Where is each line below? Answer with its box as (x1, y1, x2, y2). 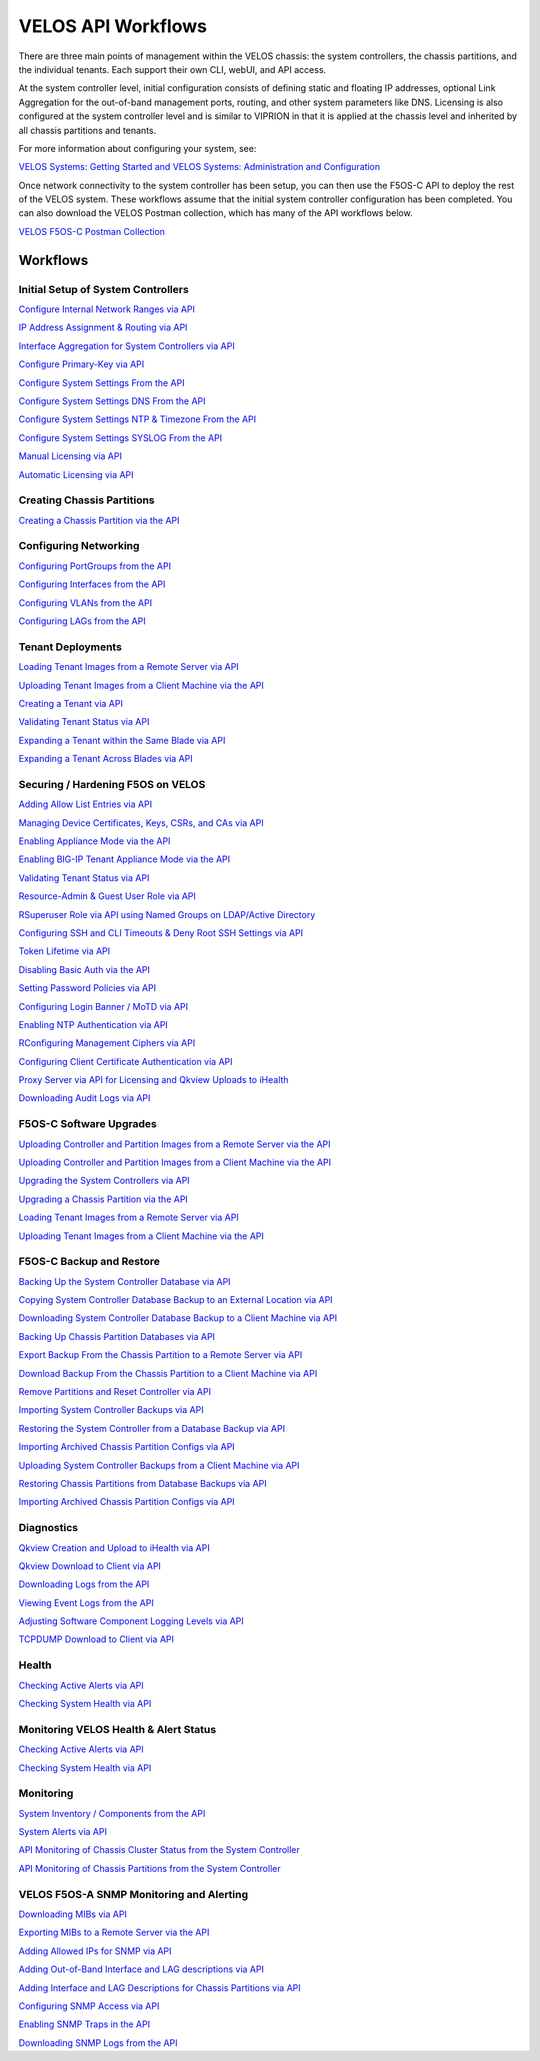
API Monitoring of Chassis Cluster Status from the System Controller (18, 1844, 300, 1856)
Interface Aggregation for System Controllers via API (18, 340, 235, 352)
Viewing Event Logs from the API (18, 1596, 154, 1609)
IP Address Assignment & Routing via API (18, 321, 188, 334)
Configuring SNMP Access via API (18, 2000, 160, 2012)
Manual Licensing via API (18, 450, 122, 462)
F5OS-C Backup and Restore (18, 1255, 160, 1269)
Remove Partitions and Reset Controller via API (18, 1386, 212, 1398)
